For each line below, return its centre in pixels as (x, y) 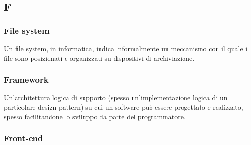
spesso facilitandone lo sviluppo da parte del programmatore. (95, 116)
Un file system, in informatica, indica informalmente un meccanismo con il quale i (126, 48)
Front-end (24, 138)
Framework (26, 80)
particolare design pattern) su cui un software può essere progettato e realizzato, (124, 107)
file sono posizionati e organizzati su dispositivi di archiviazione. (99, 58)
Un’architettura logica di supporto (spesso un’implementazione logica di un (116, 97)
